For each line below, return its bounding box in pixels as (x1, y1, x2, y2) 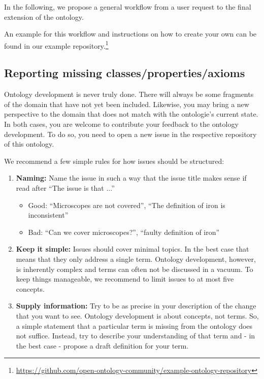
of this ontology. (4, 139, 54, 149)
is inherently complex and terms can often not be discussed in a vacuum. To (16, 263, 253, 274)
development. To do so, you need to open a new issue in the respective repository (4, 128, 257, 139)
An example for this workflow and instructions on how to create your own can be (4, 28, 257, 39)
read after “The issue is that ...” (16, 182, 115, 193)
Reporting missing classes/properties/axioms (4, 65, 245, 81)
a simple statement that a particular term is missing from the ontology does (16, 320, 253, 331)
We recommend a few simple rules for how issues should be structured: (4, 155, 224, 166)
